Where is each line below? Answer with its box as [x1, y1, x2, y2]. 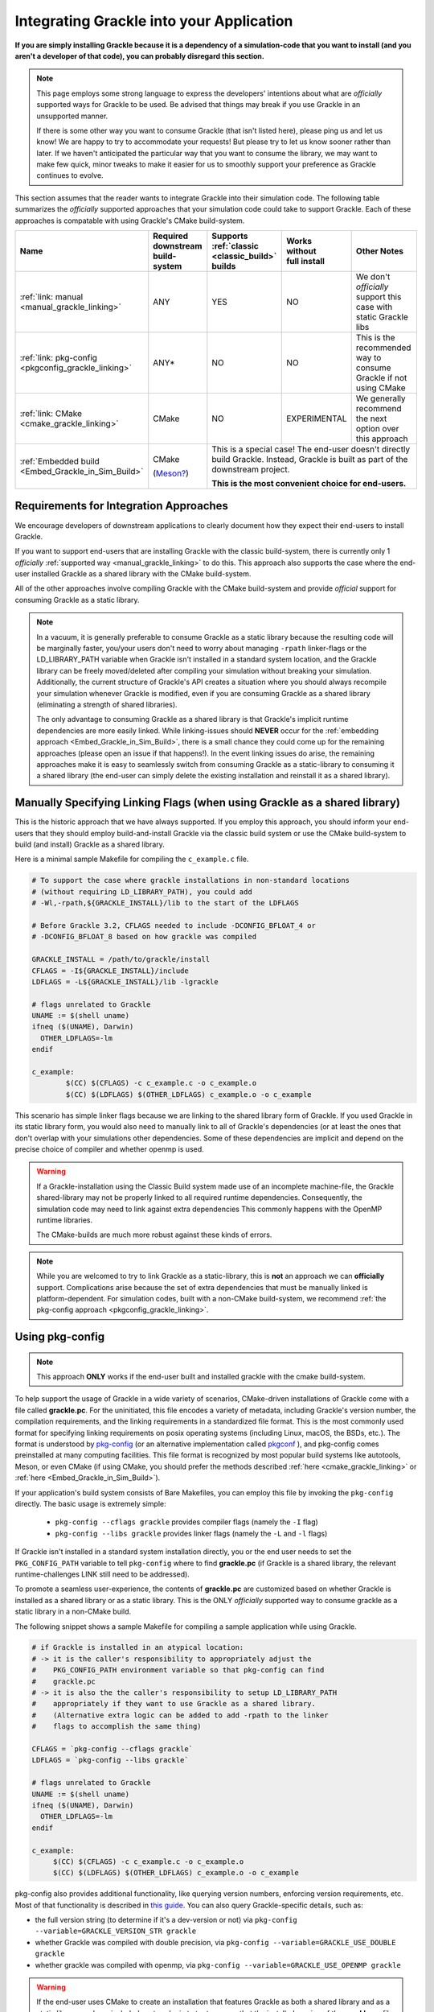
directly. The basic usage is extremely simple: [14, 1499, 166, 1508]
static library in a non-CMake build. [14, 1606, 132, 1617]
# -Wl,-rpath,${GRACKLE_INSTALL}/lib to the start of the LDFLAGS [31, 898, 299, 908]
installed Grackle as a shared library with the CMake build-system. [31, 569, 252, 579]
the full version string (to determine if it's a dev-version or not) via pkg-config [35, 1915, 297, 1925]
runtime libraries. [36, 1215, 93, 1225]
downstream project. [211, 464, 290, 475]
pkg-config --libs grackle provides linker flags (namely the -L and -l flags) [55, 1528, 328, 1538]
